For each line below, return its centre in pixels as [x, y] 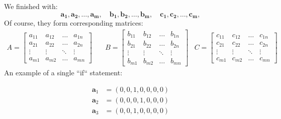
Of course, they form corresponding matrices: [74, 23]
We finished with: [31, 6]
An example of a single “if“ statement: [63, 73]
